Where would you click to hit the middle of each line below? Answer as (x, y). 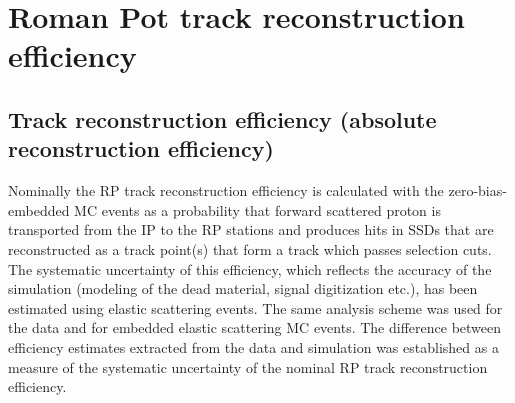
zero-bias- (477, 190)
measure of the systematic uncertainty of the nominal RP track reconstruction (248, 366)
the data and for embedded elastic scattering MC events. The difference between (255, 327)
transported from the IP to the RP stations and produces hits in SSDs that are (251, 229)
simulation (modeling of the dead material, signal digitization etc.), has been (243, 288)
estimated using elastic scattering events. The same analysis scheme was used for (255, 307)
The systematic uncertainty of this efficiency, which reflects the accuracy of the (250, 268)
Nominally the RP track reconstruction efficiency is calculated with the (226, 190)
